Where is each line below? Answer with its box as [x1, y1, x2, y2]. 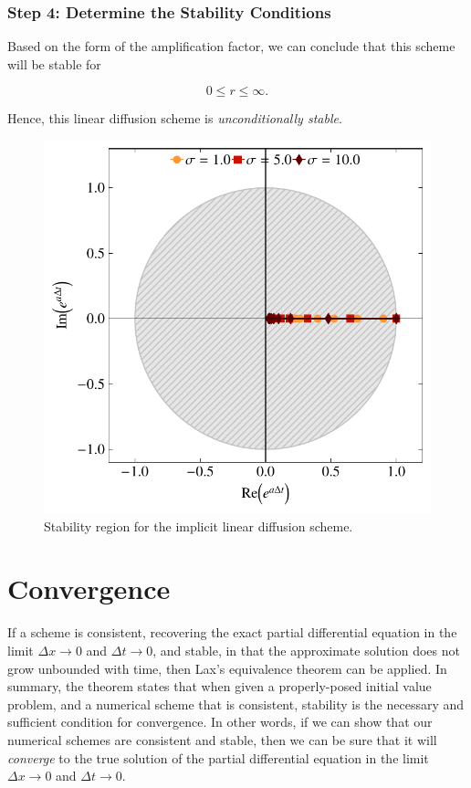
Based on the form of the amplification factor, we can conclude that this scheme [7, 37, 455, 56]
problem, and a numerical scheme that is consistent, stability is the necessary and [7, 694, 465, 713]
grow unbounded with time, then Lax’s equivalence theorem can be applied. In [7, 658, 447, 678]
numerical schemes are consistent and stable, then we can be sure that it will [7, 730, 437, 749]
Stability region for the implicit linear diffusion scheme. [44, 516, 353, 535]
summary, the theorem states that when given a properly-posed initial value [7, 677, 432, 696]
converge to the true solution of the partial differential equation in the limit [7, 748, 429, 767]
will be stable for [7, 54, 101, 73]
